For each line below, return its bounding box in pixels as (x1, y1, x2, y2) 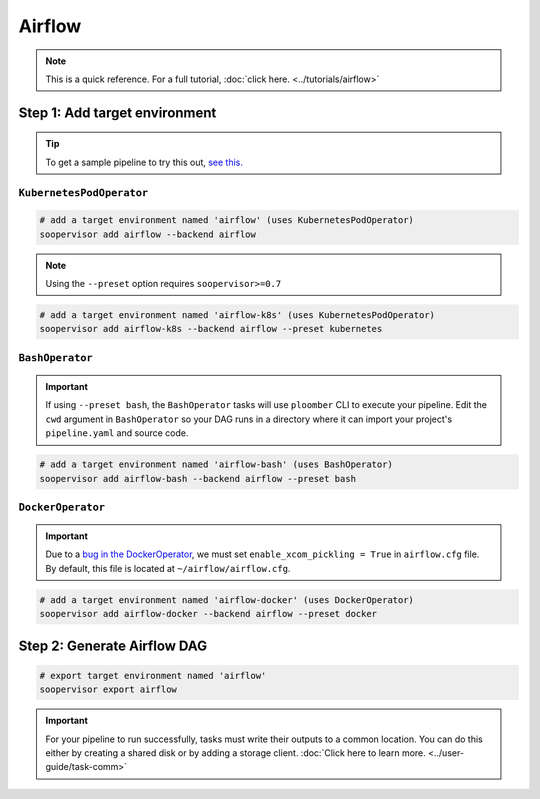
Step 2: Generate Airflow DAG (18, 637, 208, 654)
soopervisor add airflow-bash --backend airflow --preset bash (39, 473, 357, 484)
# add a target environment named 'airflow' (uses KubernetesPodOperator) (39, 215, 415, 226)
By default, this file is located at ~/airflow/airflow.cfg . (45, 562, 291, 574)
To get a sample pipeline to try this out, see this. (45, 156, 244, 168)
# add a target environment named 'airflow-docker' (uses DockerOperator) (39, 594, 415, 605)
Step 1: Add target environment (18, 104, 217, 121)
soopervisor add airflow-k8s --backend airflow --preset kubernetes (39, 323, 383, 335)
